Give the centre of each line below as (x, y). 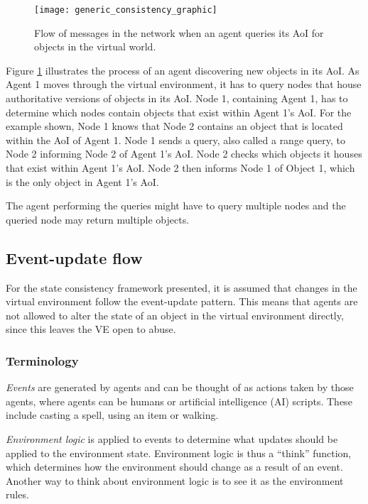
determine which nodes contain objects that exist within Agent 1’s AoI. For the (179, 112)
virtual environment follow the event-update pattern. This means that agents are (182, 301)
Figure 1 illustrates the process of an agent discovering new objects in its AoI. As (183, 70)
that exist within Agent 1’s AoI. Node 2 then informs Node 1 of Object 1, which (180, 168)
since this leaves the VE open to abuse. (91, 329)
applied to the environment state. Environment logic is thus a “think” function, (179, 453)
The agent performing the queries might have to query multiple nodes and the (176, 206)
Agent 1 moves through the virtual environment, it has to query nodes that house (184, 84)
